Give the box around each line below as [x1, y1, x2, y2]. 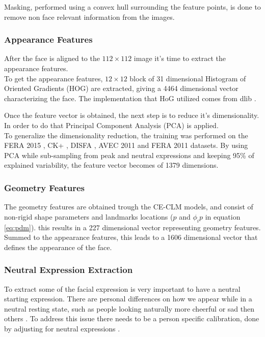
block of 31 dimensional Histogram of [129, 73, 246, 83]
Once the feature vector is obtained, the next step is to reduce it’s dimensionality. [4, 110, 259, 120]
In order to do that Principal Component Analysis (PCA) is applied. [4, 119, 219, 130]
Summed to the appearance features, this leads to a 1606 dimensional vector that [4, 232, 258, 242]
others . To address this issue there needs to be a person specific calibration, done [4, 313, 259, 324]
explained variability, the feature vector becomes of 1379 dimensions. [4, 160, 219, 170]
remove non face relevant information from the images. [4, 11, 175, 22]
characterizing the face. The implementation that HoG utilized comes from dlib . [4, 93, 256, 103]
